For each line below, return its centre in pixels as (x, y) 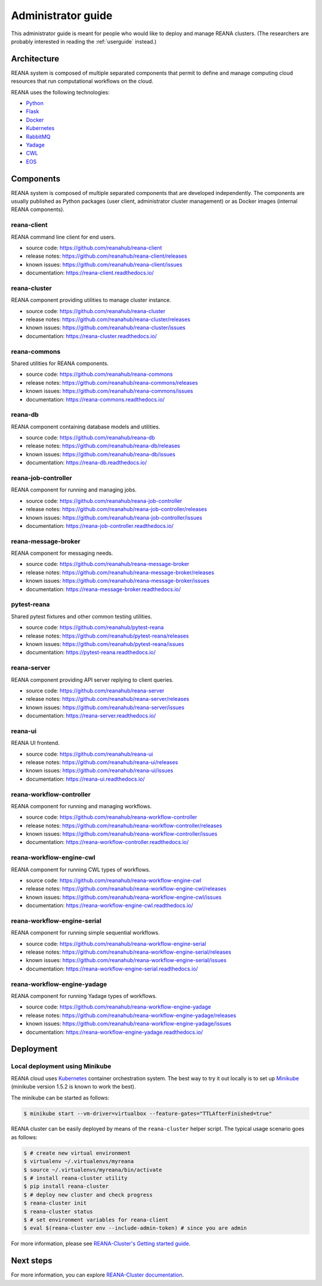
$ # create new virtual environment (77, 1153)
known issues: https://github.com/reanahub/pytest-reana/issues (105, 644)
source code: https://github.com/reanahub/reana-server (95, 690)
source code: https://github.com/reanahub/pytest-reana (95, 627)
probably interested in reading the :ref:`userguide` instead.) (84, 41)
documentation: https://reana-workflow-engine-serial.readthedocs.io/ (112, 969)
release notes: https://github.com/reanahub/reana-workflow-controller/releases (124, 826)
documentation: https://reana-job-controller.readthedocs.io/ (100, 525)
